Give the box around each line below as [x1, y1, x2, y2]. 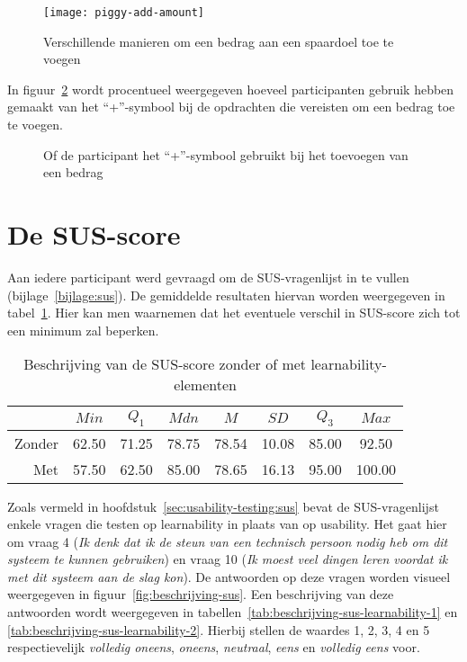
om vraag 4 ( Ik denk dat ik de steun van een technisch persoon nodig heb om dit [7, 532, 448, 550]
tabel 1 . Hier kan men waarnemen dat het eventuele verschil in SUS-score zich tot [7, 303, 461, 322]
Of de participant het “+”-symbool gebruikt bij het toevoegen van [43, 145, 409, 164]
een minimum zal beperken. [7, 320, 159, 339]
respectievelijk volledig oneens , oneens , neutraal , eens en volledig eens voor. [7, 638, 420, 657]
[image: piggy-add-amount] [43, 6, 204, 19]
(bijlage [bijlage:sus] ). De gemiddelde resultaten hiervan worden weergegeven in [7, 285, 445, 304]
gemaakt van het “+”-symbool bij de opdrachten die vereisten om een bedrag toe [7, 97, 455, 116]
